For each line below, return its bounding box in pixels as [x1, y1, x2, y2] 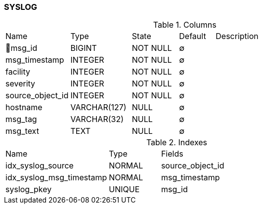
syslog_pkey [5, 184, 52, 195]
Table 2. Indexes [146, 137, 208, 148]
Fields [161, 149, 183, 159]
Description [216, 31, 259, 42]
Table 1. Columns [153, 20, 217, 30]
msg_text [5, 126, 39, 136]
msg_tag [5, 114, 37, 125]
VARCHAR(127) [70, 102, 127, 113]
